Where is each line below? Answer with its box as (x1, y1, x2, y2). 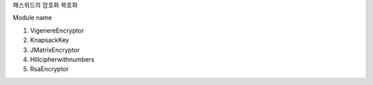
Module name (12, 14, 52, 22)
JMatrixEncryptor (30, 46, 80, 54)
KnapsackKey (30, 36, 69, 44)
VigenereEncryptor (30, 26, 84, 35)
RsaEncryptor (30, 65, 69, 73)
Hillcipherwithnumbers (30, 55, 95, 64)
